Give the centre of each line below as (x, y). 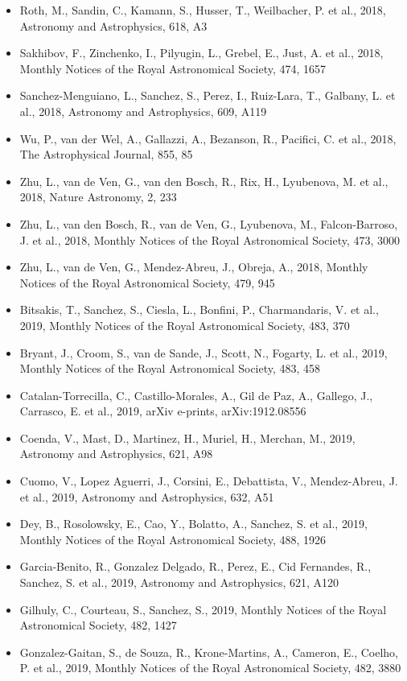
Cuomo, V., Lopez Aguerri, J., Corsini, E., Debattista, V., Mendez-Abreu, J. (209, 481)
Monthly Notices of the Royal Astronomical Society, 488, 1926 (173, 539)
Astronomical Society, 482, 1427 (98, 625)
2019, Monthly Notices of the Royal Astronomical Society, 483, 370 (185, 325)
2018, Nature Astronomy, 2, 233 (98, 197)
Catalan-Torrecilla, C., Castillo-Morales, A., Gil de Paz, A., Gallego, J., (196, 395)
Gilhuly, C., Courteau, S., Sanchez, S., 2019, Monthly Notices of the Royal (203, 609)
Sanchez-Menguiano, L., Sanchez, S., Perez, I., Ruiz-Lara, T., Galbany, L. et (208, 95)
